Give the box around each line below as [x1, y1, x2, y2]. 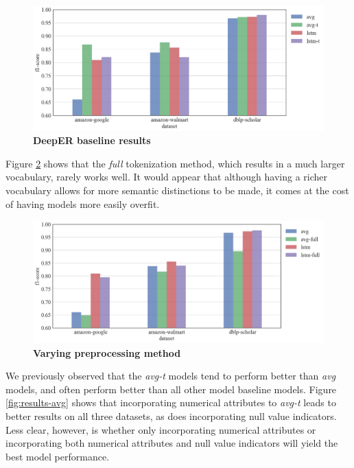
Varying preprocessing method [33, 345, 181, 360]
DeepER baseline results [33, 133, 151, 148]
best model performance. [5, 449, 110, 463]
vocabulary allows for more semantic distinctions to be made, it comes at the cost [5, 183, 349, 197]
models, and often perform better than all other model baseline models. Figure [5, 382, 337, 396]
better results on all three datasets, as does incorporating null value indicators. [5, 409, 337, 423]
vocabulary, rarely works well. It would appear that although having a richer [5, 169, 328, 184]
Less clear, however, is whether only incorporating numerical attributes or [5, 422, 316, 436]
